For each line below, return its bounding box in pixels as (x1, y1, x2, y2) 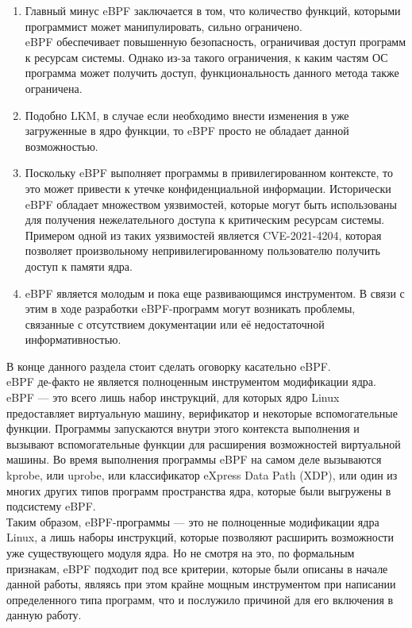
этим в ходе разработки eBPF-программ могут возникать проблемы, (25, 300, 356, 317)
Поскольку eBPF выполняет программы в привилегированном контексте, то (25, 164, 394, 181)
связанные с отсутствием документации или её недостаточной (25, 315, 325, 332)
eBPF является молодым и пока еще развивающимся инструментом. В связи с (25, 284, 405, 301)
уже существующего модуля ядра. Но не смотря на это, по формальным (6, 545, 355, 561)
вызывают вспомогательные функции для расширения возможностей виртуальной (6, 435, 401, 452)
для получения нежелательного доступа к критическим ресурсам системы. (25, 211, 385, 228)
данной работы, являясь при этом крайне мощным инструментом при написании (6, 576, 396, 592)
